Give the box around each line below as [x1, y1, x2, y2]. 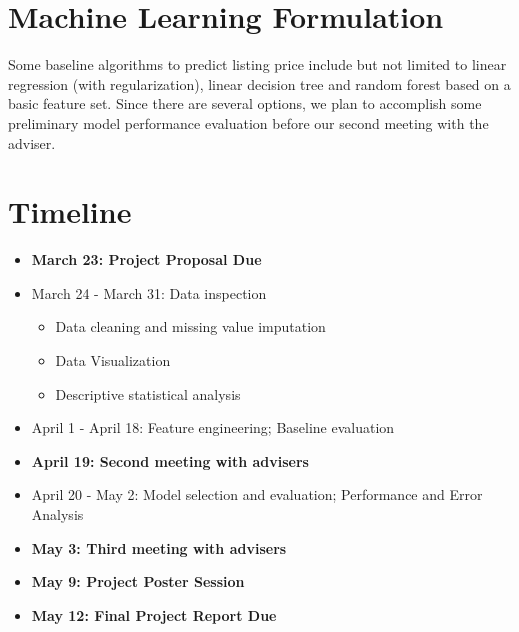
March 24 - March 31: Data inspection [31, 282, 267, 303]
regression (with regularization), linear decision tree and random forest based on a [8, 73, 511, 94]
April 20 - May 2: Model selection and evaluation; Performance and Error [31, 484, 483, 505]
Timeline [8, 191, 132, 232]
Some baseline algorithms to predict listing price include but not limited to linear [8, 54, 507, 75]
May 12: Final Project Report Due [31, 604, 277, 625]
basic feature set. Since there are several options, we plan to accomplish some [8, 93, 482, 114]
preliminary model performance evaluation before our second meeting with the [8, 112, 489, 133]
